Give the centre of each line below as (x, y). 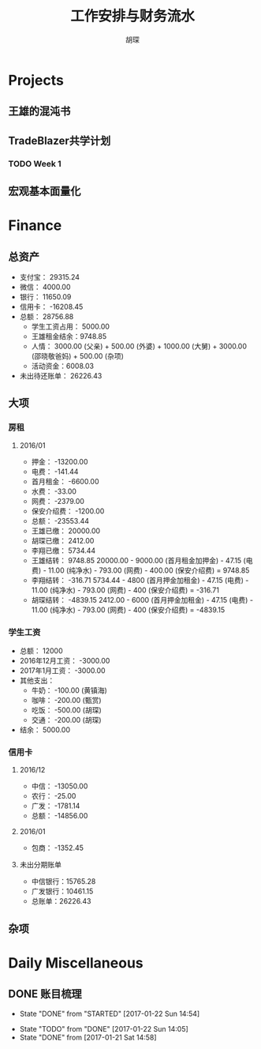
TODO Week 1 (35, 164)
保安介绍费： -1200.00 (68, 511)
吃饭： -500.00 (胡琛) (67, 710)
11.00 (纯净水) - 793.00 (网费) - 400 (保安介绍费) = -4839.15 (128, 610)
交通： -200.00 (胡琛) (66, 720)
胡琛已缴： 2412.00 (63, 540)
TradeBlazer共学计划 (60, 140)
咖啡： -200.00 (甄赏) (66, 701)
